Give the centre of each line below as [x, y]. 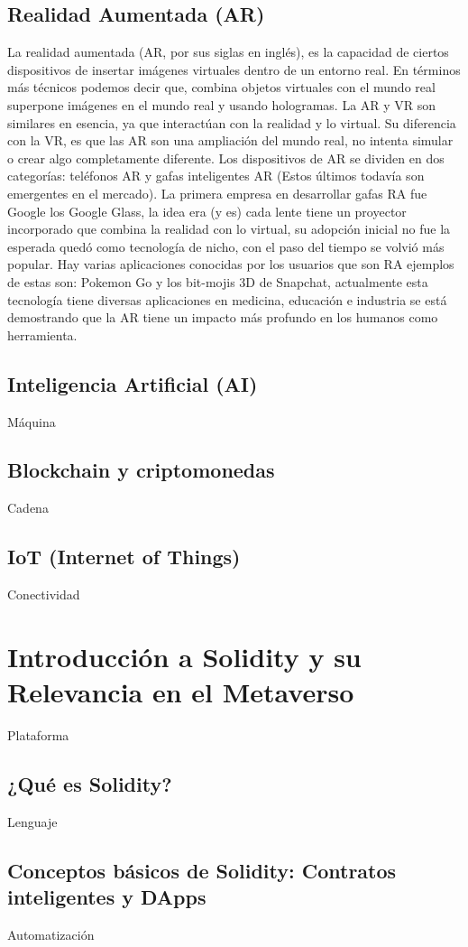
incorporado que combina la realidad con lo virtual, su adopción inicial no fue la [229, 229]
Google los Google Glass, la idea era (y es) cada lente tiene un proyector [207, 211]
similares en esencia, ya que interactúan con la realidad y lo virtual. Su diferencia [232, 122]
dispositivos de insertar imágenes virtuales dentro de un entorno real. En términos [234, 69]
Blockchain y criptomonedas [141, 470]
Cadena [28, 508]
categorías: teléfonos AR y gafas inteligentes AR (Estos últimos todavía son [216, 176]
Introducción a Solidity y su [184, 656]
